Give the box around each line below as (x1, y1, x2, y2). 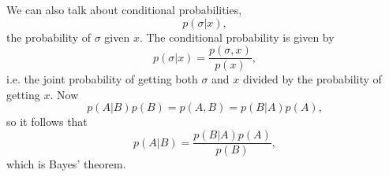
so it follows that (6, 113, 88, 130)
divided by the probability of (243, 71, 382, 87)
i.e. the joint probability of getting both (6, 71, 198, 87)
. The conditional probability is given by (139, 28, 335, 45)
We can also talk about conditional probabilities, (6, 2, 242, 17)
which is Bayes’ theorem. (6, 156, 126, 172)
